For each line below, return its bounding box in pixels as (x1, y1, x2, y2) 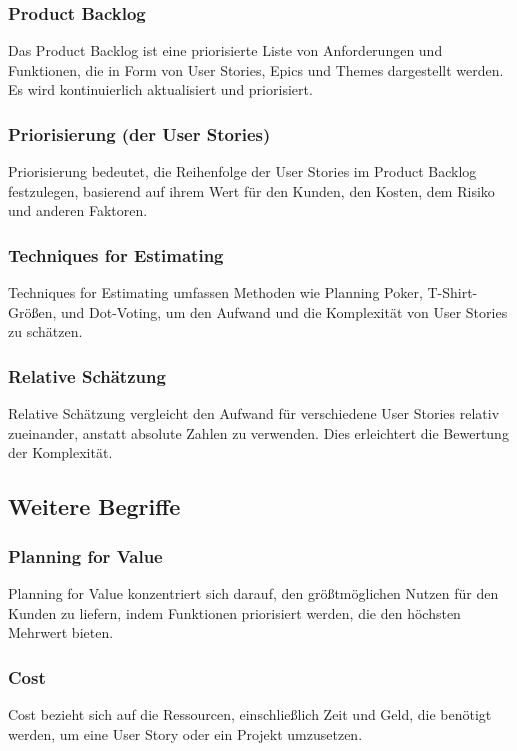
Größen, (8, 301, 57, 322)
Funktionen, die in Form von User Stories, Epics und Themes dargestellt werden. (8, 59, 504, 80)
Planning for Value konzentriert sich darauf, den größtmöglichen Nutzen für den (8, 583, 499, 603)
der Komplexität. (8, 442, 113, 463)
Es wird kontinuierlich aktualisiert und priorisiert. (8, 79, 313, 100)
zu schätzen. (8, 321, 83, 342)
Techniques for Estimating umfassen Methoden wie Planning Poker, (8, 282, 423, 303)
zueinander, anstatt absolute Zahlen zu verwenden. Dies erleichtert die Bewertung (8, 422, 509, 443)
